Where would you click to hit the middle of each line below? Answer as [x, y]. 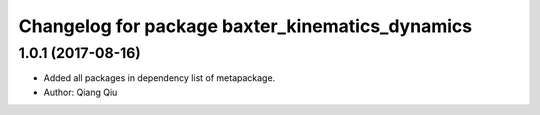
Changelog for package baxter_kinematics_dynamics [245, 26]
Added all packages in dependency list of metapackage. [159, 78]
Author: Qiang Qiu [80, 92]
